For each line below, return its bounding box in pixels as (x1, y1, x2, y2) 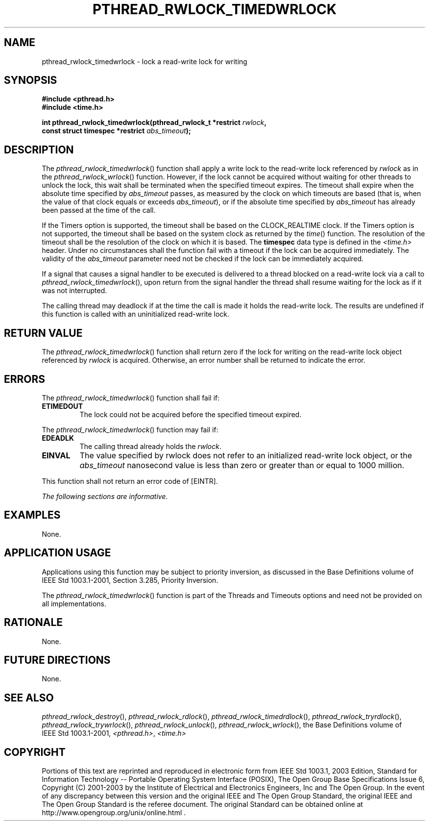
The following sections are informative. (42, 492, 168, 500)
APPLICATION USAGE (4, 547, 111, 559)
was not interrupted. (42, 286, 107, 295)
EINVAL (42, 450, 71, 460)
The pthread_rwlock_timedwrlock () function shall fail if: (42, 393, 220, 402)
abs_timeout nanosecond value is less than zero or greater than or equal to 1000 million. (79, 460, 405, 470)
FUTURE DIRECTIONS (4, 653, 111, 666)
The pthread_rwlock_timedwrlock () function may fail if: (42, 425, 218, 434)
